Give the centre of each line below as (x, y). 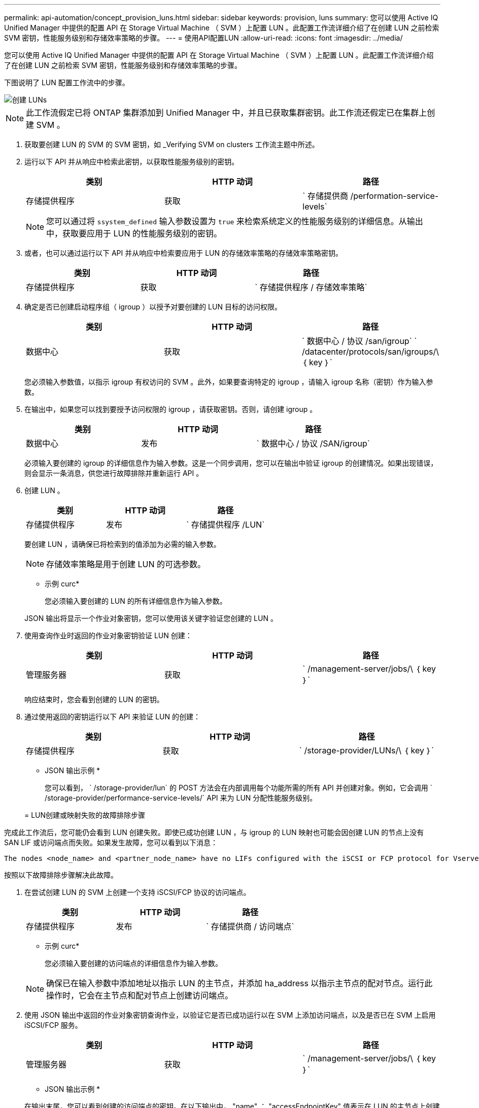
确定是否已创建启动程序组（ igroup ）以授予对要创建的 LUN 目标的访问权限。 (153, 307)
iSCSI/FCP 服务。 (53, 1025)
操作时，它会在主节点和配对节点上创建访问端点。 (140, 995)
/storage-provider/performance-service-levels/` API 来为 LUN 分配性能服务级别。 (181, 798)
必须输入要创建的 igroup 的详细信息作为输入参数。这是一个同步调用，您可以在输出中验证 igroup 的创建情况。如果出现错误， (231, 463)
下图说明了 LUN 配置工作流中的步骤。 (67, 82)
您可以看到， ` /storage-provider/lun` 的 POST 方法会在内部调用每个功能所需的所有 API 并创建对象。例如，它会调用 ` (239, 788)
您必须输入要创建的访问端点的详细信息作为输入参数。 (133, 963)
